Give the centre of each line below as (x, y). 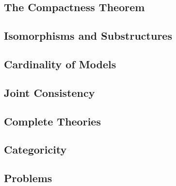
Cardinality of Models (60, 64)
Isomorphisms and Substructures (88, 36)
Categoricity (35, 149)
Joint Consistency (49, 92)
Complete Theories (52, 121)
